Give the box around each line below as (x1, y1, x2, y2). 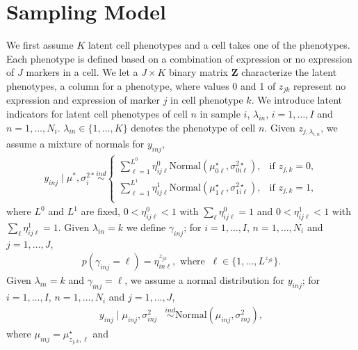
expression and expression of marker (6, 93, 160, 107)
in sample (200, 106, 241, 120)
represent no (293, 78, 346, 93)
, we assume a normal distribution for (124, 273, 285, 287)
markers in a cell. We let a (26, 65, 138, 79)
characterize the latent (241, 65, 337, 79)
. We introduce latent (251, 93, 342, 107)
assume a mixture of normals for (6, 136, 145, 150)
